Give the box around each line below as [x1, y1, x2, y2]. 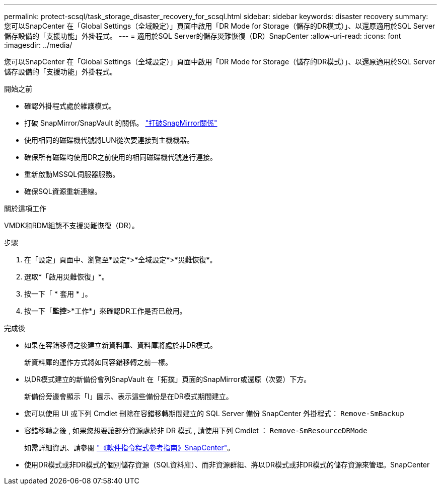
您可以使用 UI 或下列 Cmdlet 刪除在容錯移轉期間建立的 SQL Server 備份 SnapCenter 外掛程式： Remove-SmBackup [24, 409, 404, 418]
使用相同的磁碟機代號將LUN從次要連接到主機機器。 [24, 136, 194, 144]
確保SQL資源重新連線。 [24, 187, 102, 195]
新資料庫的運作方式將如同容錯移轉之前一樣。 [24, 358, 172, 366]
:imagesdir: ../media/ [4, 41, 72, 49]
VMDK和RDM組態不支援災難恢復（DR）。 [4, 221, 139, 230]
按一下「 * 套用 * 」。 [24, 289, 92, 298]
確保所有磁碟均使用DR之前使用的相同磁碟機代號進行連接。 [24, 153, 217, 161]
